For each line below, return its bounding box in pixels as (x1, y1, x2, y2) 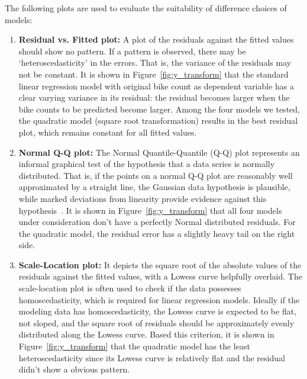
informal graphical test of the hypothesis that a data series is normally (18, 158, 275, 170)
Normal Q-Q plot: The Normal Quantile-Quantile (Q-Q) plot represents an (18, 146, 300, 158)
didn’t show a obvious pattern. (18, 363, 130, 375)
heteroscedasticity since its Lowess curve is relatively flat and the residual (18, 351, 285, 364)
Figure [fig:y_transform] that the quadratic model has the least (18, 340, 250, 352)
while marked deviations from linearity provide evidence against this (18, 192, 267, 204)
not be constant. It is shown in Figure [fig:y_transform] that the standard (18, 68, 289, 80)
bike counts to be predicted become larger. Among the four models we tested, (18, 102, 300, 115)
